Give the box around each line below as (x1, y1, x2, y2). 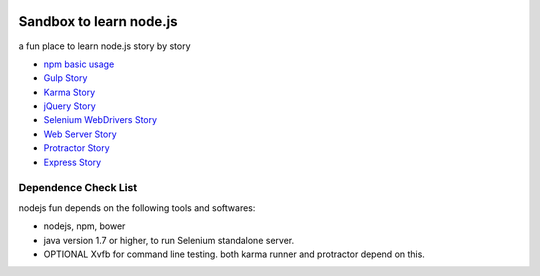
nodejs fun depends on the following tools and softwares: (18, 201, 256, 214)
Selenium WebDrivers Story (43, 114, 158, 126)
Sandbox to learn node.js (18, 13, 178, 30)
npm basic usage (43, 58, 115, 70)
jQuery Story (43, 100, 97, 112)
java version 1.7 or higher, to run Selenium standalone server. (43, 234, 295, 246)
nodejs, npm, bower (43, 220, 126, 232)
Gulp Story (43, 72, 88, 84)
